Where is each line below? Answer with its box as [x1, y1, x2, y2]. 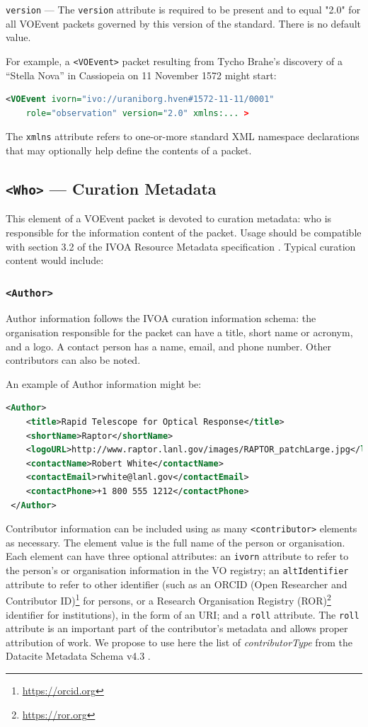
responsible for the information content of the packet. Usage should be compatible [6, 224, 362, 239]
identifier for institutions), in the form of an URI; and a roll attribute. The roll [6, 607, 360, 622]
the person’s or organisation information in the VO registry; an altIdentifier [6, 563, 349, 578]
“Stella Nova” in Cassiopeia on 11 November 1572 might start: [6, 67, 277, 82]
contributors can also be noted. [6, 353, 141, 367]
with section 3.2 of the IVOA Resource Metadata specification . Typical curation [6, 239, 356, 253]
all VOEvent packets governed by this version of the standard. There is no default [6, 16, 362, 30]
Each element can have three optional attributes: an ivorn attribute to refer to [6, 549, 349, 563]
